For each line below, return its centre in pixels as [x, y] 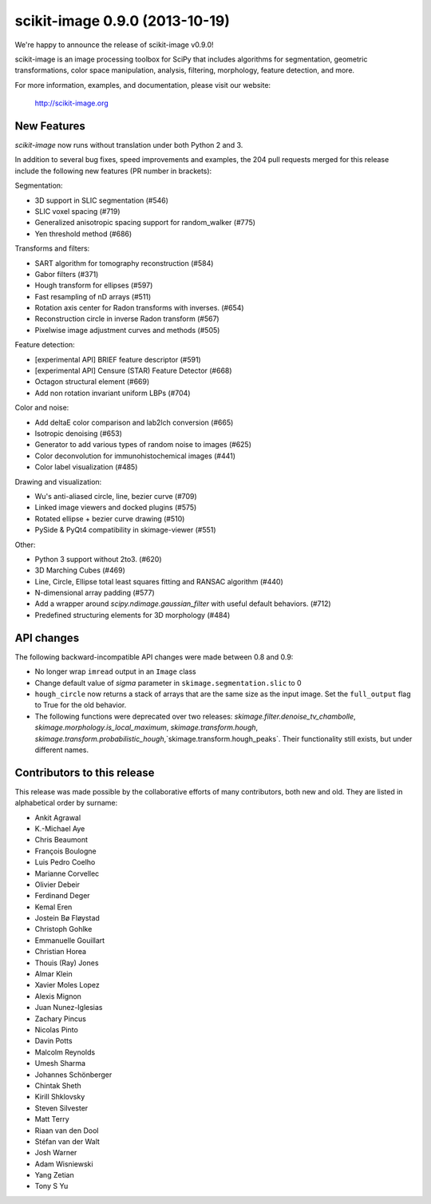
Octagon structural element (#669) [92, 382]
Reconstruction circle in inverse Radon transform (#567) [127, 319]
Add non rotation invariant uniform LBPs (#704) [113, 393]
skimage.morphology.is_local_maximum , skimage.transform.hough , [146, 727]
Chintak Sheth [58, 1085]
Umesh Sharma [60, 1063]
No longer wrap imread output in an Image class [115, 671]
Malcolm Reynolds [65, 1052]
